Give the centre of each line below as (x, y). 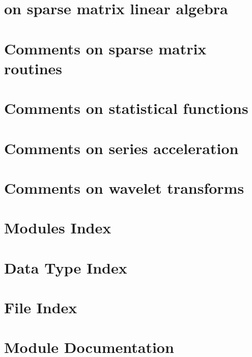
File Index (41, 307)
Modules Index (58, 228)
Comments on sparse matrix (105, 48)
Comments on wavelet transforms (124, 187)
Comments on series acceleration (121, 148)
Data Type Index (66, 267)
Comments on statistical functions (126, 108)
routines (33, 68)
